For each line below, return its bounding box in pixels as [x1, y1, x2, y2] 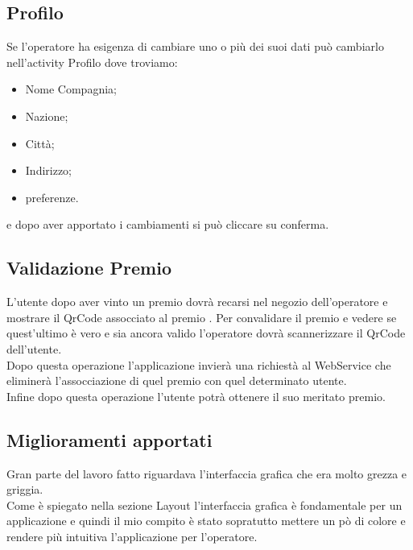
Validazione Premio [6, 255, 171, 280]
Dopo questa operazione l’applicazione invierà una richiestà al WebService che [6, 356, 391, 373]
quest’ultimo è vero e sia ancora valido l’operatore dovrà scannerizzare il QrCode [6, 325, 406, 341]
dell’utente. [6, 340, 62, 357]
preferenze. [25, 188, 79, 205]
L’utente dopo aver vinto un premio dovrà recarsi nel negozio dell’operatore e [6, 293, 388, 310]
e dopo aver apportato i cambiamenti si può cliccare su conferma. [6, 216, 329, 233]
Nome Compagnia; [25, 81, 117, 97]
